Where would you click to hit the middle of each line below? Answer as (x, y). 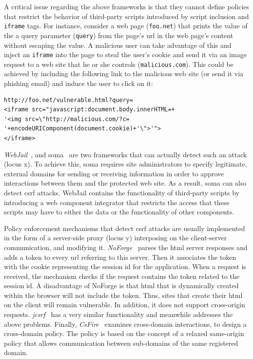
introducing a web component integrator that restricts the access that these (117, 202)
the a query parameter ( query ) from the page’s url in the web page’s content (119, 35)
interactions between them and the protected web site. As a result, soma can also (125, 183)
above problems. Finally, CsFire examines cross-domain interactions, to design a (125, 324)
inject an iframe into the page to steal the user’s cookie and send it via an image (125, 54)
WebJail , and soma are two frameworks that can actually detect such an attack (126, 154)
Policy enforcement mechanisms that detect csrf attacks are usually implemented (125, 228)
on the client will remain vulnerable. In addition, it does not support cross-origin (125, 305)
